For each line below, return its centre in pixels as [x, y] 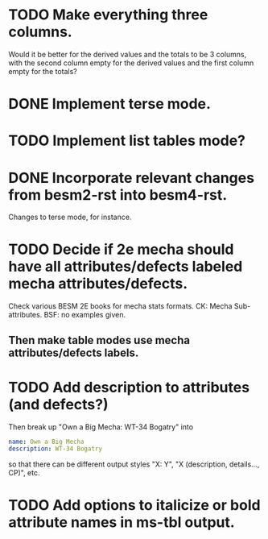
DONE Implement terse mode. [110, 104]
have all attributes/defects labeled [126, 267]
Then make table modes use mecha [99, 340]
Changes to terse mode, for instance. [70, 217]
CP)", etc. [24, 473]
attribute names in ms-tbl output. [122, 522]
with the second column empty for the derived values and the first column [131, 63]
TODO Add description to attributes [129, 387]
